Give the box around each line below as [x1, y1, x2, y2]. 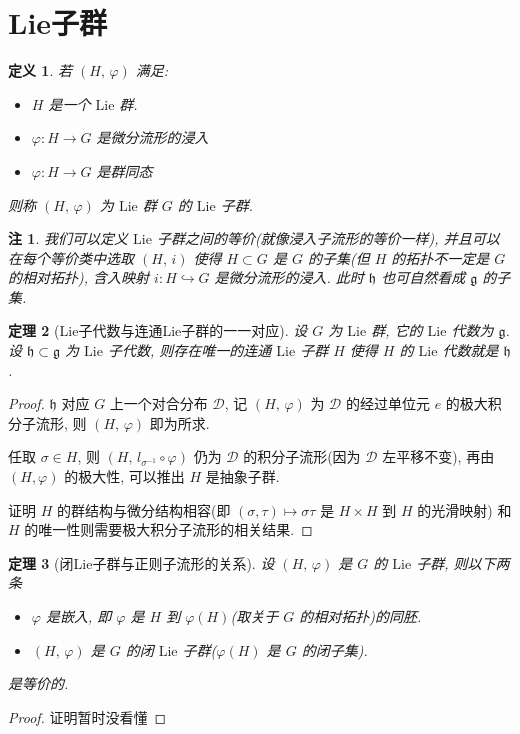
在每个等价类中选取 [8, 247, 134, 268]
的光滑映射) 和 [417, 499, 512, 520]
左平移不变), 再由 [382, 446, 495, 467]
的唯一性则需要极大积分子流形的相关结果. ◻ [24, 519, 313, 540]
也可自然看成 [381, 267, 466, 288]
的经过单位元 [345, 393, 430, 414]
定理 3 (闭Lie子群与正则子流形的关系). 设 [8, 552, 275, 573]
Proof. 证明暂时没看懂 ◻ [8, 706, 167, 727]
